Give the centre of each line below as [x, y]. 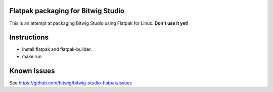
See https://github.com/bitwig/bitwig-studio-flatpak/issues [71, 82]
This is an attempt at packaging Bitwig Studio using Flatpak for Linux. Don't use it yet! [99, 23]
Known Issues [32, 71]
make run [32, 56]
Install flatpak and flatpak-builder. [57, 49]
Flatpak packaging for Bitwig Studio [67, 11]
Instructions [29, 37]
